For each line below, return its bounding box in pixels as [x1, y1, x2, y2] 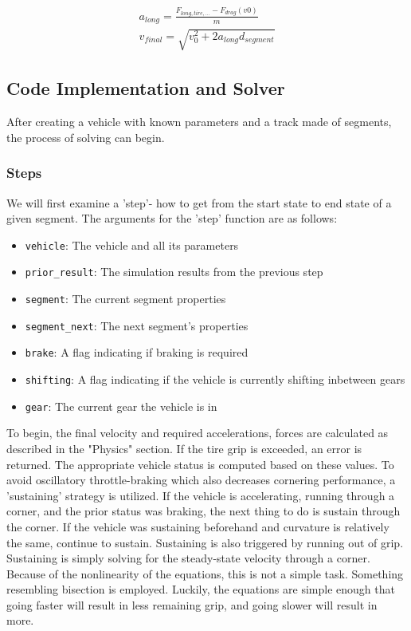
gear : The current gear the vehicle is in [25, 397, 217, 414]
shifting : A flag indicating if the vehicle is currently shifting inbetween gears [25, 371, 405, 388]
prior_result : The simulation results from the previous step [25, 263, 323, 280]
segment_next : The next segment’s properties [25, 317, 249, 333]
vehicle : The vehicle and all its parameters [25, 236, 239, 253]
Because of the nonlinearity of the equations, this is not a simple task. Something [6, 565, 404, 582]
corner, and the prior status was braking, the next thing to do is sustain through [6, 503, 401, 519]
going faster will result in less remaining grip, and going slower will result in [6, 596, 378, 613]
